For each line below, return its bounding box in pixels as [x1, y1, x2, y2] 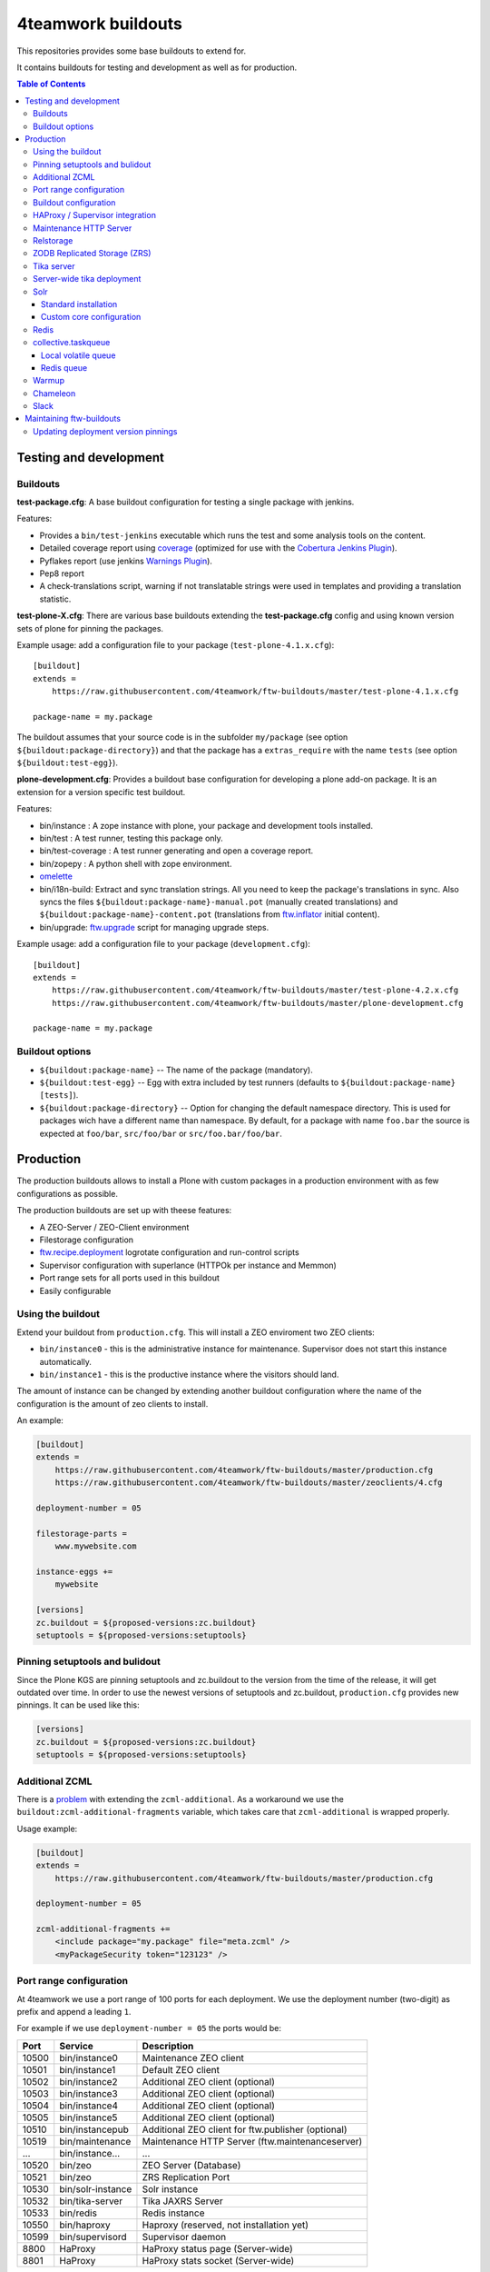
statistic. [39, 593, 72, 604]
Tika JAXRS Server [142, 2195, 223, 2207]
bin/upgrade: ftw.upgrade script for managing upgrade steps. [39, 922, 269, 932]
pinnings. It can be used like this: [16, 1699, 140, 1710]
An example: [16, 1415, 64, 1426]
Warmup [33, 375, 65, 386]
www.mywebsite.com [54, 1541, 137, 1551]
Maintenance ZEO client [142, 2051, 245, 2064]
